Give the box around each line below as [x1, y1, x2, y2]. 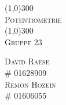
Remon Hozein [5, 78, 56, 90]
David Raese [5, 55, 50, 67]
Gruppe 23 [5, 35, 42, 48]
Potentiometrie [5, 13, 62, 25]
